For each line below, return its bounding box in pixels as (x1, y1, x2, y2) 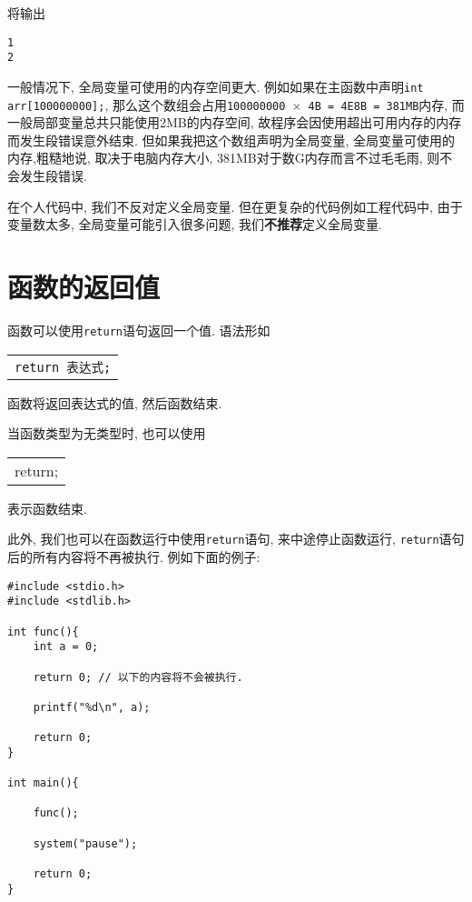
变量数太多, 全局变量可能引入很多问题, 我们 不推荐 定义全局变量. (7, 215, 383, 234)
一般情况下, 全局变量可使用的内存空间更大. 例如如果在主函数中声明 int (7, 76, 424, 95)
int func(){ (7, 625, 79, 638)
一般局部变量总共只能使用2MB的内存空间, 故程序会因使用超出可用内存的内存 (7, 113, 462, 132)
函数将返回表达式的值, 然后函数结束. (7, 393, 222, 412)
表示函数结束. (7, 498, 87, 517)
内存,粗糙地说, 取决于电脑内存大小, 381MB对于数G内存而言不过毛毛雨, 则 (7, 148, 440, 167)
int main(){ (7, 777, 79, 790)
